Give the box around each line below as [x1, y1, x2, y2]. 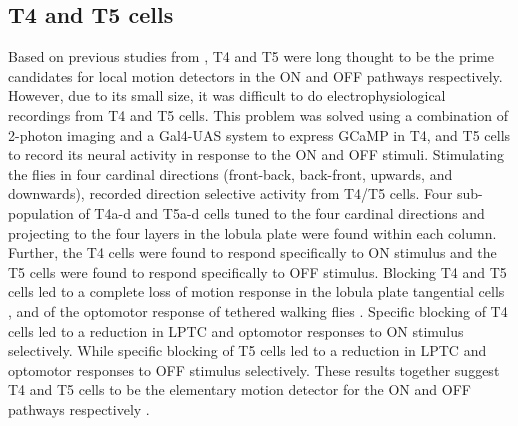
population [8, 202, 74, 223]
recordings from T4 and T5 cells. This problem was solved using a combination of [8, 104, 508, 125]
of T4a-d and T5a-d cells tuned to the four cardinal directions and [78, 202, 485, 223]
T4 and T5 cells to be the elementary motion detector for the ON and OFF [8, 379, 471, 400]
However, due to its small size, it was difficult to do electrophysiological [8, 85, 446, 106]
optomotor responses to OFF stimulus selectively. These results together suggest [8, 359, 500, 380]
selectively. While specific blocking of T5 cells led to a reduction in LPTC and [8, 340, 487, 361]
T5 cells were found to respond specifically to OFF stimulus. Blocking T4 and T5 [8, 261, 507, 282]
